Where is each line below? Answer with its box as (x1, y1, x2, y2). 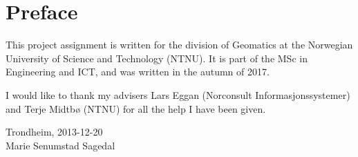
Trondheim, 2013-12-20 (6, 124, 103, 139)
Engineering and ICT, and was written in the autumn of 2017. (6, 64, 270, 79)
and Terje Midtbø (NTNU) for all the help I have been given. (6, 101, 266, 116)
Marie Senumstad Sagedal (6, 138, 115, 152)
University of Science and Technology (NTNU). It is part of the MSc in (6, 50, 308, 65)
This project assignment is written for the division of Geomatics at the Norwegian (6, 37, 353, 52)
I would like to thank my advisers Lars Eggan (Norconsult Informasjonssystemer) (6, 87, 350, 102)
